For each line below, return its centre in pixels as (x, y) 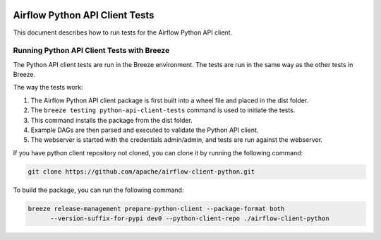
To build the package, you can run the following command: (98, 190)
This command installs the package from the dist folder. (112, 120)
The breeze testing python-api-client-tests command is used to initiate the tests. (163, 110)
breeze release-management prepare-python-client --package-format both (156, 209)
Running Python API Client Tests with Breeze (91, 51)
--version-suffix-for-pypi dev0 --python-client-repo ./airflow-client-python (190, 218)
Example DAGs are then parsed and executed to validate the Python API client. (145, 130)
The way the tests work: (48, 88)
